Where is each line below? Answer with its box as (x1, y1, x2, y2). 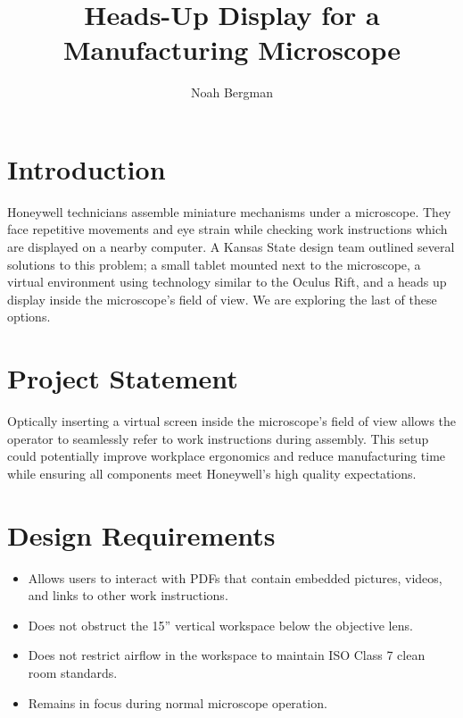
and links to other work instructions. (28, 586, 228, 605)
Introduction (7, 150, 166, 187)
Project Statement (7, 360, 238, 397)
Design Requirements (7, 516, 276, 553)
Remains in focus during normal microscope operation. (28, 693, 327, 712)
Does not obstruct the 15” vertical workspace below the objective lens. (28, 615, 413, 634)
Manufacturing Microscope (62, 31, 401, 68)
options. (7, 307, 51, 326)
